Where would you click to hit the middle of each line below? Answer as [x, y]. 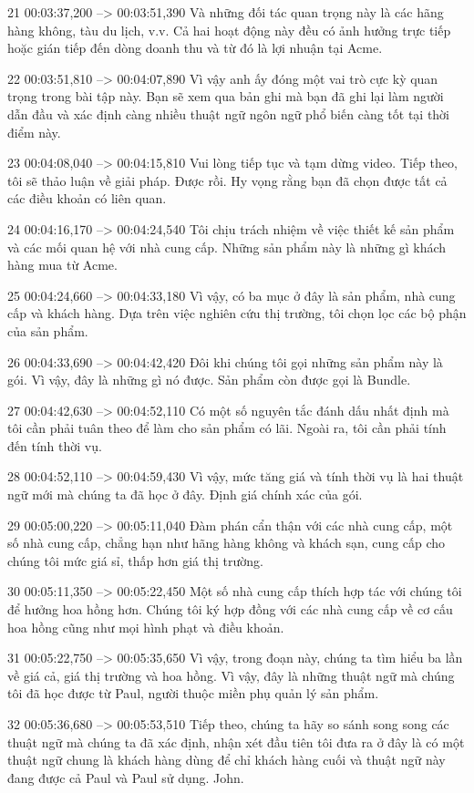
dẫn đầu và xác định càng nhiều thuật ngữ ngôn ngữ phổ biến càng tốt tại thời [229, 113]
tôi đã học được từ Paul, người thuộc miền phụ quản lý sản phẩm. [193, 693]
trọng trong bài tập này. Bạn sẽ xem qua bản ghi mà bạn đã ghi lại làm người [226, 96]
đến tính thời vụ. [55, 445]
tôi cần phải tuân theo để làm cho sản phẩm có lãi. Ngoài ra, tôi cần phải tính [227, 428]
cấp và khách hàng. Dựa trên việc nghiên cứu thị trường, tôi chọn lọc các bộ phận [237, 313]
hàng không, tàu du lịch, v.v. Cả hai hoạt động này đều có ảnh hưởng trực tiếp [229, 30]
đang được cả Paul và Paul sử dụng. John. [126, 777]
